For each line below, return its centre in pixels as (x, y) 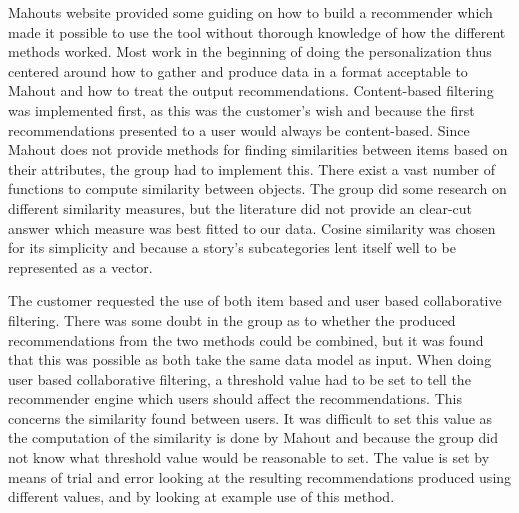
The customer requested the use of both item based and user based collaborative (255, 300)
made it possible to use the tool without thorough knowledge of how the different (257, 31)
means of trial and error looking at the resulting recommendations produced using (260, 476)
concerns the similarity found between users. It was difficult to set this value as (250, 417)
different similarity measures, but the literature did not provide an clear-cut (240, 207)
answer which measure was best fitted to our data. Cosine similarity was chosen (252, 227)
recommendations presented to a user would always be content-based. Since (239, 129)
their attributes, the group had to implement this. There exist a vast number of (252, 168)
